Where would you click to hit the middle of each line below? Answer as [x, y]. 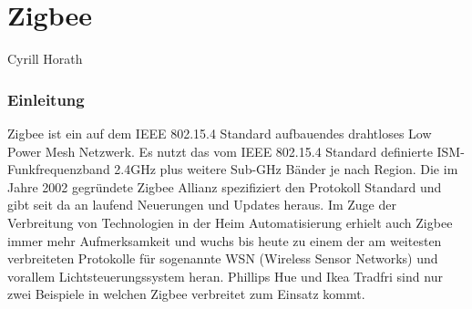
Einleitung [46, 99]
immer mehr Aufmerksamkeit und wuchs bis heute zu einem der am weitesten [225, 240]
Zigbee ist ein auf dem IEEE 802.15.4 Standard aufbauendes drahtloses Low [220, 133]
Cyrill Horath [45, 59]
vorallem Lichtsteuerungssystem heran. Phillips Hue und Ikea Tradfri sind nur [225, 276]
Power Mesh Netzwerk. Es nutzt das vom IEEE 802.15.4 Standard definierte [220, 151]
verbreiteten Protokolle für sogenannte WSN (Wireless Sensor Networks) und [223, 258]
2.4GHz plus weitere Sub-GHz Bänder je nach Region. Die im [286, 169]
